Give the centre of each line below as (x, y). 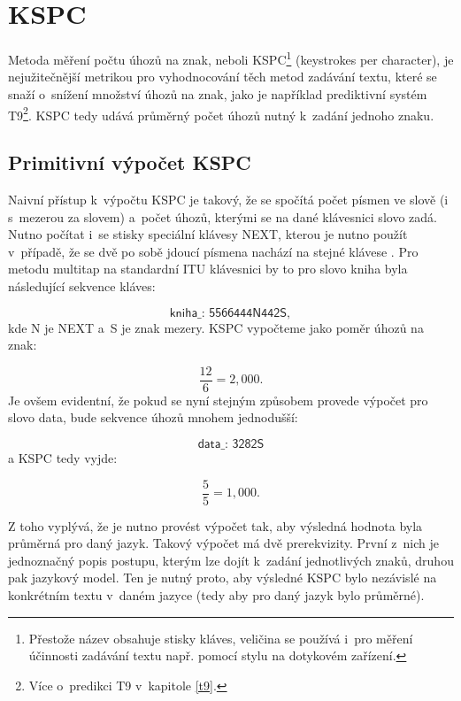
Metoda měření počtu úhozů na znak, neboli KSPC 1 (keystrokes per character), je (231, 58)
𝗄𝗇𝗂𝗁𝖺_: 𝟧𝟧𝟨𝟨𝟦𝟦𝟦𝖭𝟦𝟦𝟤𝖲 (228, 313)
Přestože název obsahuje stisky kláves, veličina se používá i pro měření (221, 638)
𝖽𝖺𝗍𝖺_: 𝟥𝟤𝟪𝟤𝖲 (231, 445)
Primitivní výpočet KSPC (130, 162)
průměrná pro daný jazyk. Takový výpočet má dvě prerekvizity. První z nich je (223, 543)
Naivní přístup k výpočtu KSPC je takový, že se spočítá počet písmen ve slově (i (228, 200)
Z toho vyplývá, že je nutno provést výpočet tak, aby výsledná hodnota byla (215, 525)
